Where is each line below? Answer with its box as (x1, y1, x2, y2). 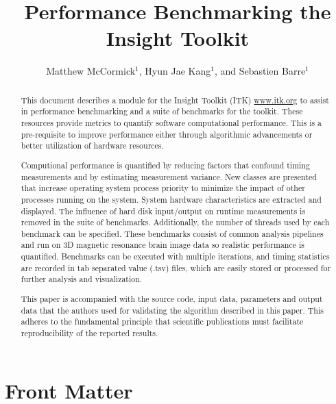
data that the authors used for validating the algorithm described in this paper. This (21, 304, 324, 316)
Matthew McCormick (46, 64, 136, 78)
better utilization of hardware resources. (21, 140, 164, 151)
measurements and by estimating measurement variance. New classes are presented (21, 171, 317, 182)
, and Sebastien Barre (214, 64, 306, 78)
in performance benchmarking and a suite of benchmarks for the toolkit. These (21, 105, 303, 117)
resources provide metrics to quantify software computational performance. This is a (21, 117, 322, 129)
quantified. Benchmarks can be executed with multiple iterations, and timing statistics (21, 251, 330, 262)
